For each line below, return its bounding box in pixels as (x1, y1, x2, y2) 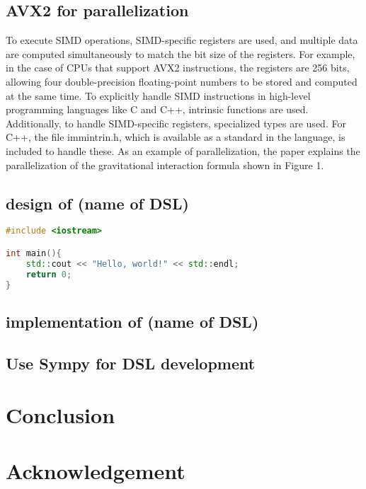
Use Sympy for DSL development (6, 352, 256, 374)
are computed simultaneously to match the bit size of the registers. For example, (6, 46, 355, 61)
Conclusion (6, 401, 115, 430)
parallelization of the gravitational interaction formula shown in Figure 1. (6, 157, 324, 172)
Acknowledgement (6, 456, 185, 485)
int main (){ (6, 248, 62, 258)
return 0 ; (25, 269, 72, 280)
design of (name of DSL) (6, 192, 189, 214)
